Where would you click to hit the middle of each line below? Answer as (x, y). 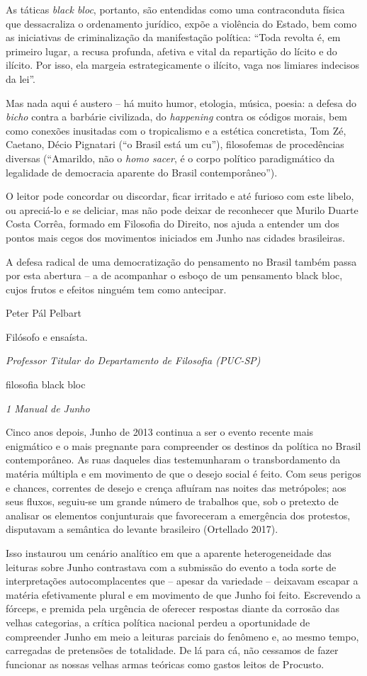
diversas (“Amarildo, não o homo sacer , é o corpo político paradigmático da (170, 158)
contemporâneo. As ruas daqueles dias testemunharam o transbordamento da (173, 460)
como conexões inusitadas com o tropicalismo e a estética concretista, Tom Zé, (176, 130)
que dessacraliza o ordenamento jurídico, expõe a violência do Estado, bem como (181, 23)
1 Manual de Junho (48, 408)
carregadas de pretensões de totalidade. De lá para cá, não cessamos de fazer (172, 650)
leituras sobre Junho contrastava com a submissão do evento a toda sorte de (171, 567)
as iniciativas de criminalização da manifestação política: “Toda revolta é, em (173, 37)
